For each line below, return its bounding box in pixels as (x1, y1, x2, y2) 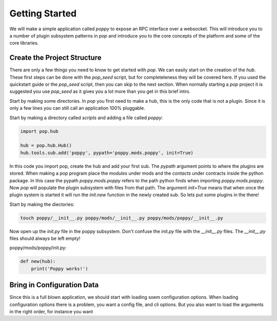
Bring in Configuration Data (9, 280, 99, 290)
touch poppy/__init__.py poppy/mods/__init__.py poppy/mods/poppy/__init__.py (20, 215, 223, 221)
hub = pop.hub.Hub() (20, 143, 72, 148)
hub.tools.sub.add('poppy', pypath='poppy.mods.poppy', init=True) (20, 149, 194, 156)
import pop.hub (20, 128, 58, 134)
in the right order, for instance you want (9, 309, 93, 315)
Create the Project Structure (9, 53, 102, 62)
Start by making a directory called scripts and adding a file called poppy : (9, 115, 163, 121)
